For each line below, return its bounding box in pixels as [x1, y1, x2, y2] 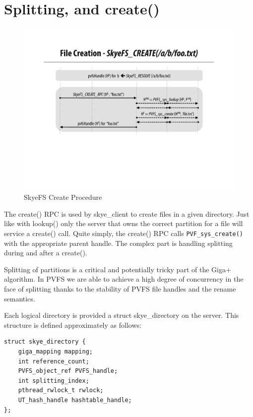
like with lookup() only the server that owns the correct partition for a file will [4, 218, 243, 229]
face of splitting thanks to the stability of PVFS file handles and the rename [4, 284, 236, 294]
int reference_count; [18, 357, 89, 365]
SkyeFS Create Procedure [24, 192, 102, 202]
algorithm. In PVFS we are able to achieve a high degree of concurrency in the [4, 274, 244, 284]
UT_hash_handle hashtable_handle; [18, 396, 132, 404]
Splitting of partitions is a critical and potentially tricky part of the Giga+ [4, 264, 231, 274]
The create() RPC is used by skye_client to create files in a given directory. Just [4, 208, 250, 219]
